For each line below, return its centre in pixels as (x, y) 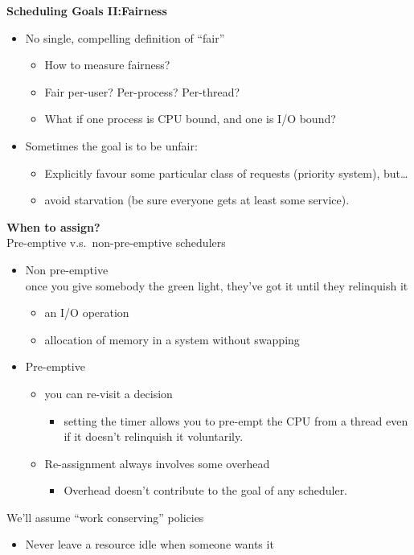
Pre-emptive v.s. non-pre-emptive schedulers (116, 243)
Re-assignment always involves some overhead (157, 463)
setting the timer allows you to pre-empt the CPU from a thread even (236, 420)
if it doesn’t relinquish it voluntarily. (154, 436)
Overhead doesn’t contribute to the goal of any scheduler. (206, 490)
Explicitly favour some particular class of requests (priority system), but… (226, 173)
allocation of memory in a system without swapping (172, 339)
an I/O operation (87, 312)
